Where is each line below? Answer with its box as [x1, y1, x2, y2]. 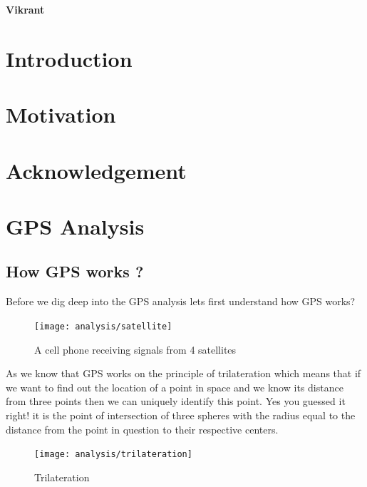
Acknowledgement [6, 155, 187, 185]
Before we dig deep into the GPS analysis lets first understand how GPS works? [6, 294, 356, 309]
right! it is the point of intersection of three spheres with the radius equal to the [6, 407, 356, 422]
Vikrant [6, 2, 45, 16]
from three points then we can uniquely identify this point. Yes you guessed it [6, 394, 346, 409]
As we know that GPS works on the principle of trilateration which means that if [6, 366, 361, 381]
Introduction [6, 43, 133, 73]
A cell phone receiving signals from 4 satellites [34, 342, 237, 357]
